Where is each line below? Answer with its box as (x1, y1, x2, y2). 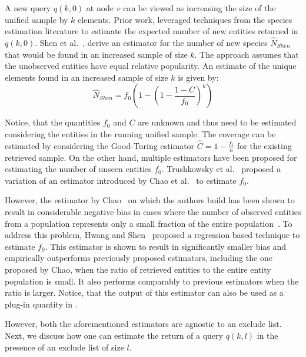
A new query (5, 2, 51, 14)
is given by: (178, 71, 219, 83)
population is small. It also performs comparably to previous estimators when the (5, 275, 299, 287)
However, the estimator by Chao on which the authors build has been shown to (5, 194, 295, 206)
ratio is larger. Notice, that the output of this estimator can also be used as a (5, 286, 284, 299)
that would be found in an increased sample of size (5, 48, 188, 60)
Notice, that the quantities (5, 116, 101, 128)
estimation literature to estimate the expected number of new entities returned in (5, 25, 298, 37)
